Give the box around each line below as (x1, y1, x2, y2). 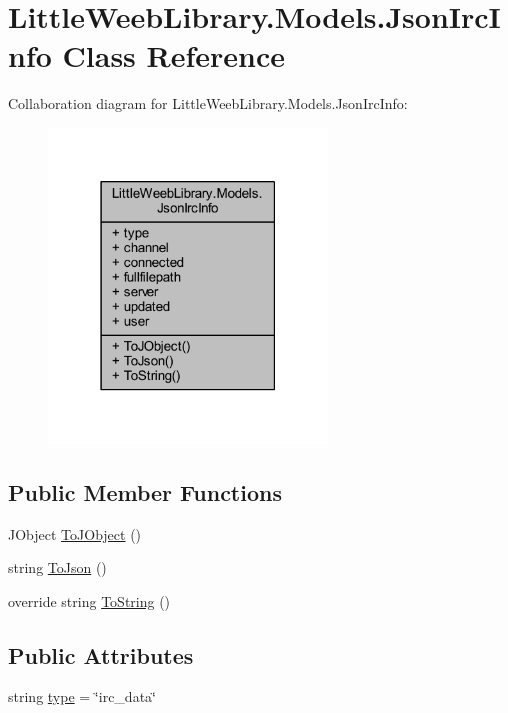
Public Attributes (8, 639, 194, 670)
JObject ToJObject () (8, 523, 142, 544)
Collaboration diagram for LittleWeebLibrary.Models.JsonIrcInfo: (8, 93, 408, 114)
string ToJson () (8, 557, 107, 578)
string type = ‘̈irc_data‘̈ (8, 686, 156, 707)
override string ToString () (8, 590, 171, 611)
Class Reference (62, 35, 286, 76)
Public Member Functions (8, 476, 282, 507)
